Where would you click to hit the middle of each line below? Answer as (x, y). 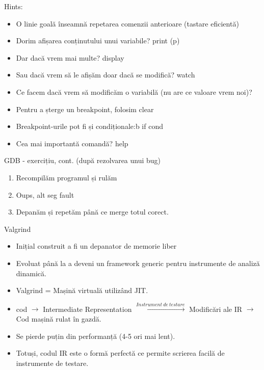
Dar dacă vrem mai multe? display (70, 57)
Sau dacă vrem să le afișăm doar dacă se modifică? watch (105, 75)
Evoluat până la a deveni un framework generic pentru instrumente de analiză (138, 263)
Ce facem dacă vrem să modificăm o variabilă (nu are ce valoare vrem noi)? (134, 91)
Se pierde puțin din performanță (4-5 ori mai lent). (96, 336)
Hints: (14, 6)
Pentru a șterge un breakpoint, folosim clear (85, 109)
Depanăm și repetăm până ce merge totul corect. (92, 212)
